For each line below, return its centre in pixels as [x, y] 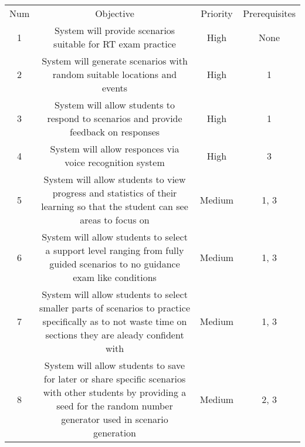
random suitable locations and [115, 74]
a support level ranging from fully [115, 250]
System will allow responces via [115, 149]
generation [115, 433]
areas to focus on [115, 220]
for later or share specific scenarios [115, 379]
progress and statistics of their [115, 193]
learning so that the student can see [115, 206]
